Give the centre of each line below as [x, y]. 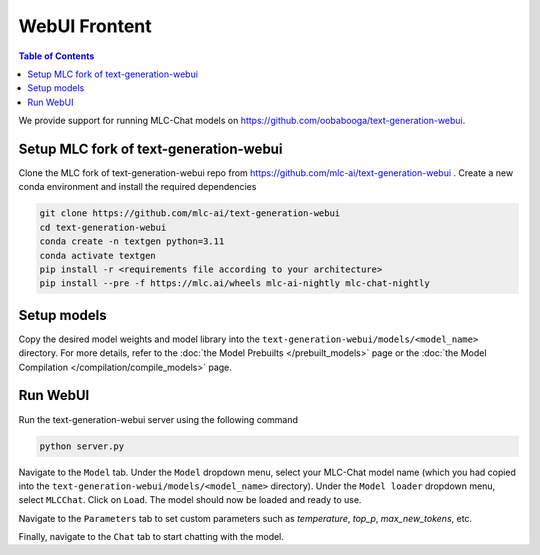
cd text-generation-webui [103, 227]
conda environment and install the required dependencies [137, 187]
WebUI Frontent [85, 26]
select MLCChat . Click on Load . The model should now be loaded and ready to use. [190, 500]
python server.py [82, 446]
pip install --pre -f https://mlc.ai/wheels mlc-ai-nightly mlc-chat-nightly [234, 283]
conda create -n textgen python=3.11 [132, 241]
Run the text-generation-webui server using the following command [158, 419]
